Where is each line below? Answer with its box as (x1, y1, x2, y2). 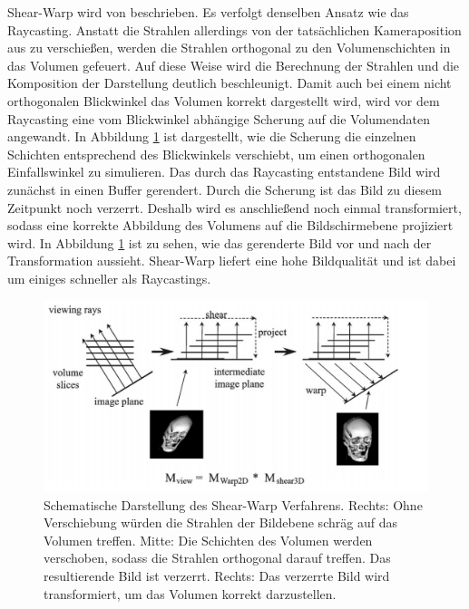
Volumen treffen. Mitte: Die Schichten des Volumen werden (44, 530, 373, 549)
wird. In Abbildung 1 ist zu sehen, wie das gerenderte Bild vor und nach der (7, 233, 432, 252)
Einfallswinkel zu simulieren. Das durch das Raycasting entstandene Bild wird (7, 162, 441, 181)
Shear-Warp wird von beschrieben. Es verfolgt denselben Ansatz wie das (7, 3, 409, 21)
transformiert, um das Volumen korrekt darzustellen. (44, 584, 337, 603)
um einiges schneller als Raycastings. (7, 268, 211, 287)
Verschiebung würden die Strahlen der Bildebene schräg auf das (44, 513, 397, 532)
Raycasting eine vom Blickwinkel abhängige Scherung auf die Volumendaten (7, 109, 431, 128)
